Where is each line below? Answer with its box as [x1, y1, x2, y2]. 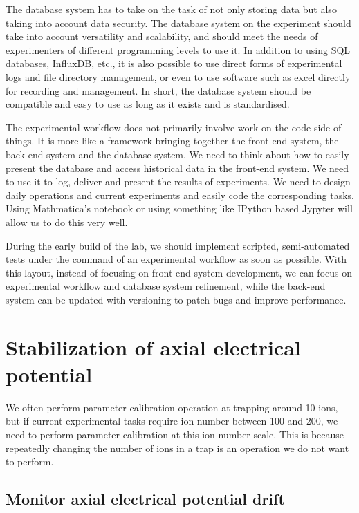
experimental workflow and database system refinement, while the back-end [6, 279, 326, 293]
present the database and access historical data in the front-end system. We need [6, 160, 349, 175]
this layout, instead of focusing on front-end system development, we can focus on [6, 265, 352, 279]
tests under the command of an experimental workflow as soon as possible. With [6, 252, 347, 266]
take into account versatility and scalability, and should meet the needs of [6, 29, 318, 44]
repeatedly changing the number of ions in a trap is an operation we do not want [6, 440, 349, 455]
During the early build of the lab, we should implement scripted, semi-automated [6, 238, 350, 252]
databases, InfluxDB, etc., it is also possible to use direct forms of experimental [6, 56, 342, 71]
